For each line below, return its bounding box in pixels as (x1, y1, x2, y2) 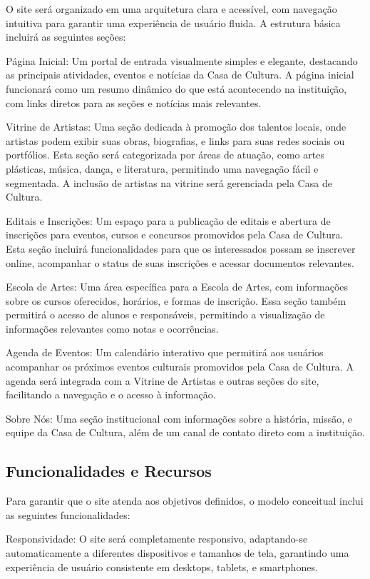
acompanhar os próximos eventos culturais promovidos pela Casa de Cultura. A (6, 359, 354, 374)
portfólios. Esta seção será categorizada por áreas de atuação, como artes (6, 147, 324, 162)
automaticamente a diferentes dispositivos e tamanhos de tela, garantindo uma (6, 545, 349, 560)
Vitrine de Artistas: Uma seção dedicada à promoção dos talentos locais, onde (6, 119, 346, 134)
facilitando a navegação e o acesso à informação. (6, 387, 216, 402)
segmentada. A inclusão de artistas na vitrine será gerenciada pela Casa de (6, 175, 332, 190)
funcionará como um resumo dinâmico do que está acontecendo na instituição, (6, 81, 347, 96)
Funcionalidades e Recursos (6, 460, 212, 482)
